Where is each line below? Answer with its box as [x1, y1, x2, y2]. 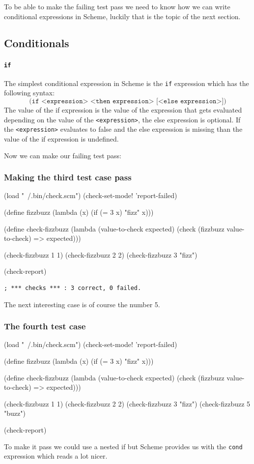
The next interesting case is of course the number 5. [4, 299, 160, 309]
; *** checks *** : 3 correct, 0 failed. [4, 284, 141, 291]
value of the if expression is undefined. [4, 133, 119, 144]
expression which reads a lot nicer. [4, 451, 108, 461]
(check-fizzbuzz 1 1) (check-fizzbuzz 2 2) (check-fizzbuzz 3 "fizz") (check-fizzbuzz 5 [4, 398, 251, 408]
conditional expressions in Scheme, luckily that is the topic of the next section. [4, 11, 241, 21]
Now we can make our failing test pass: [4, 150, 122, 160]
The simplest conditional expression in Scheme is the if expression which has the [4, 78, 249, 88]
